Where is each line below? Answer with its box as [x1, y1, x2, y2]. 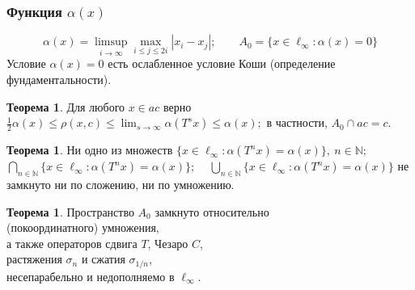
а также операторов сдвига [6, 234, 138, 251]
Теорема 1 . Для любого [6, 98, 125, 115]
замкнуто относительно [155, 203, 269, 220]
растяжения [6, 250, 62, 267]
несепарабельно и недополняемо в [6, 267, 175, 284]
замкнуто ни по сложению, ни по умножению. [6, 176, 235, 193]
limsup [95, 36, 128, 48]
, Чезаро [147, 234, 188, 251]
